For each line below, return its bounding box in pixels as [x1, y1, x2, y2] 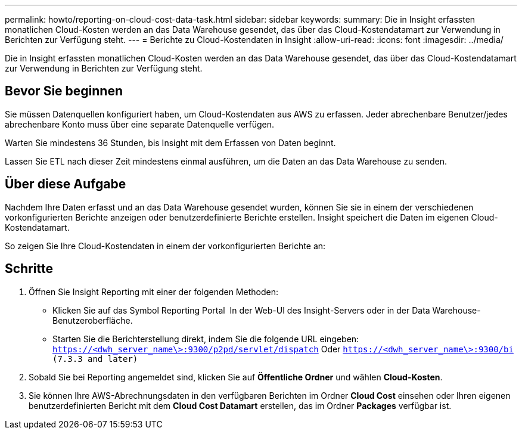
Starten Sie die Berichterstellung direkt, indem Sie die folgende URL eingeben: [52, 333, 359, 344]
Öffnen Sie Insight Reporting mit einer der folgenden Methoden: [29, 286, 278, 297]
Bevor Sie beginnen [5, 83, 123, 99]
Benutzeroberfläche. [52, 315, 133, 325]
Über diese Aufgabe [5, 176, 126, 192]
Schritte [5, 261, 53, 277]
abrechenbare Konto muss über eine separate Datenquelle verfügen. [5, 119, 275, 129]
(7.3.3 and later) [52, 354, 138, 364]
